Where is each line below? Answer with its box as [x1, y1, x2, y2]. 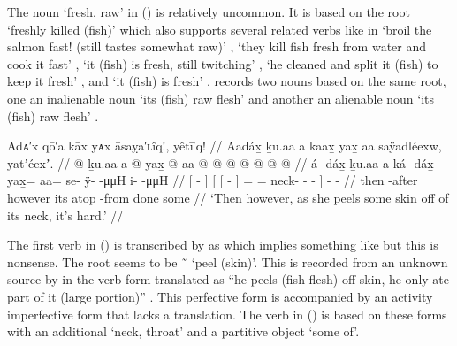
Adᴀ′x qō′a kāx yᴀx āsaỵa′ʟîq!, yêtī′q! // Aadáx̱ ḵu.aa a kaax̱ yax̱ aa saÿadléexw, [7, 136, 442, 155]
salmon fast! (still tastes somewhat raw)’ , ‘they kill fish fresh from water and [7, 37, 427, 56]
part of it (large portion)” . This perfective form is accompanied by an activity [7, 287, 433, 305]
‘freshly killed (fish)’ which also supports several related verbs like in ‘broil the [7, 19, 432, 38]
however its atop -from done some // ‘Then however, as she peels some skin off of [7, 188, 449, 206]
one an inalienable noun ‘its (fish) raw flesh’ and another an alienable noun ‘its [7, 88, 435, 107]
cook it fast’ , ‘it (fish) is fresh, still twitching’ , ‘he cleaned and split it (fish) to [7, 54, 438, 73]
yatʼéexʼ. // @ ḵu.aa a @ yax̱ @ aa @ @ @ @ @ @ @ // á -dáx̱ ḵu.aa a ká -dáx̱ [7, 153, 434, 172]
